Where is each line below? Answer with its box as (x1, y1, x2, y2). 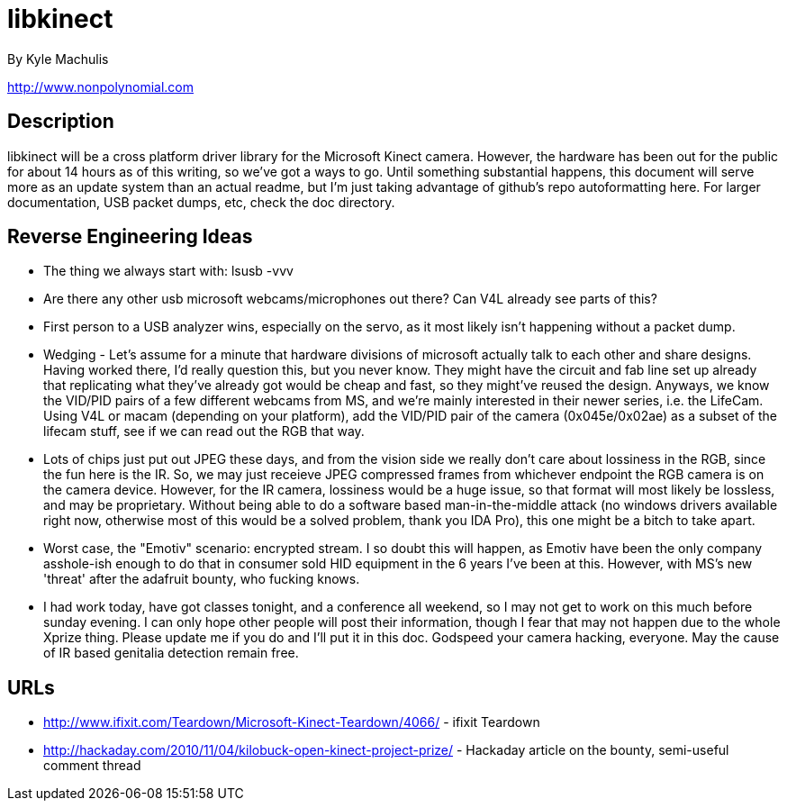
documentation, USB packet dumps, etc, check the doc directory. (7, 194, 395, 210)
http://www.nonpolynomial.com (7, 78, 194, 95)
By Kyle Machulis (7, 50, 109, 67)
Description (7, 110, 114, 133)
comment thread (43, 758, 141, 774)
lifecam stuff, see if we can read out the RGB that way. (43, 423, 365, 440)
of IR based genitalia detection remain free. (43, 645, 299, 661)
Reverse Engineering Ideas (7, 225, 253, 249)
